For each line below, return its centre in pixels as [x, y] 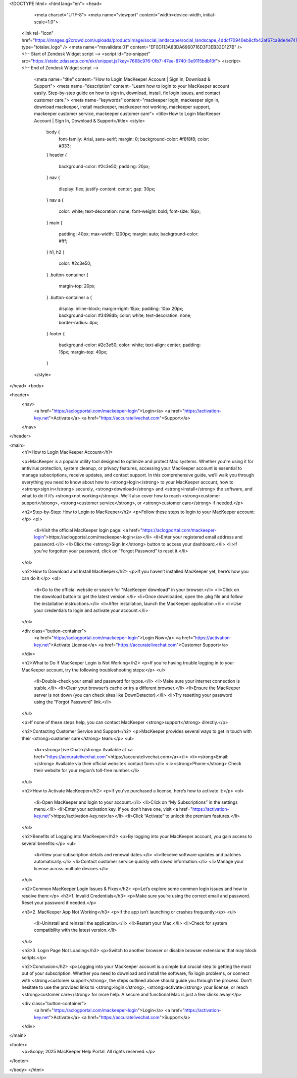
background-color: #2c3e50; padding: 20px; [104, 166]
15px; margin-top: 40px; [83, 352]
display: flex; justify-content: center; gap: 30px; [107, 189]
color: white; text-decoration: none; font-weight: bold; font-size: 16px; [130, 211]
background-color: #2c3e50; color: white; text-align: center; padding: [130, 345]
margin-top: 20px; [77, 286]
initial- [210, 15]
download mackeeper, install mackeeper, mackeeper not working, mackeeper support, [122, 107]
